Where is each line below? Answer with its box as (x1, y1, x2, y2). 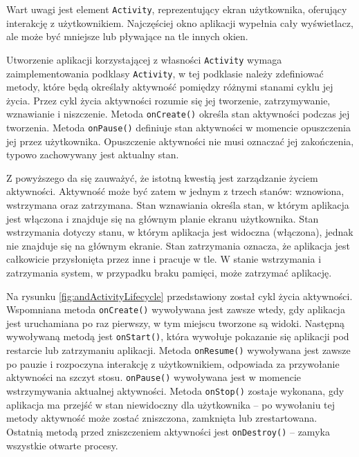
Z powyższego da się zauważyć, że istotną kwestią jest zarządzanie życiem (6, 170, 318, 185)
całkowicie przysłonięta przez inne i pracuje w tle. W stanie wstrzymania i (6, 252, 322, 266)
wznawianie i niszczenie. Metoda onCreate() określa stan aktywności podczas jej (6, 106, 350, 121)
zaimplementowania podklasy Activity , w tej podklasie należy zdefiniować (6, 66, 324, 80)
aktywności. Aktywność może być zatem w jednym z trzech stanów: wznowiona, (6, 184, 344, 198)
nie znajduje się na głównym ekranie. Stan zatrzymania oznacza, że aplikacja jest (6, 238, 350, 252)
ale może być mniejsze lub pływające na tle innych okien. (6, 29, 248, 44)
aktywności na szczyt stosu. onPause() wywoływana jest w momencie (6, 370, 302, 384)
